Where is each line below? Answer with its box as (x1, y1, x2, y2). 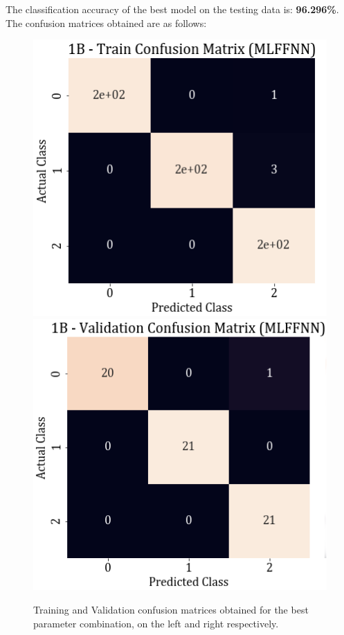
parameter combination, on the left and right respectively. (33, 616, 279, 630)
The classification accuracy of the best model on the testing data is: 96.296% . (6, 2, 339, 16)
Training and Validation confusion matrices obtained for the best (33, 602, 309, 617)
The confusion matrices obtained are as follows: (6, 15, 207, 30)
